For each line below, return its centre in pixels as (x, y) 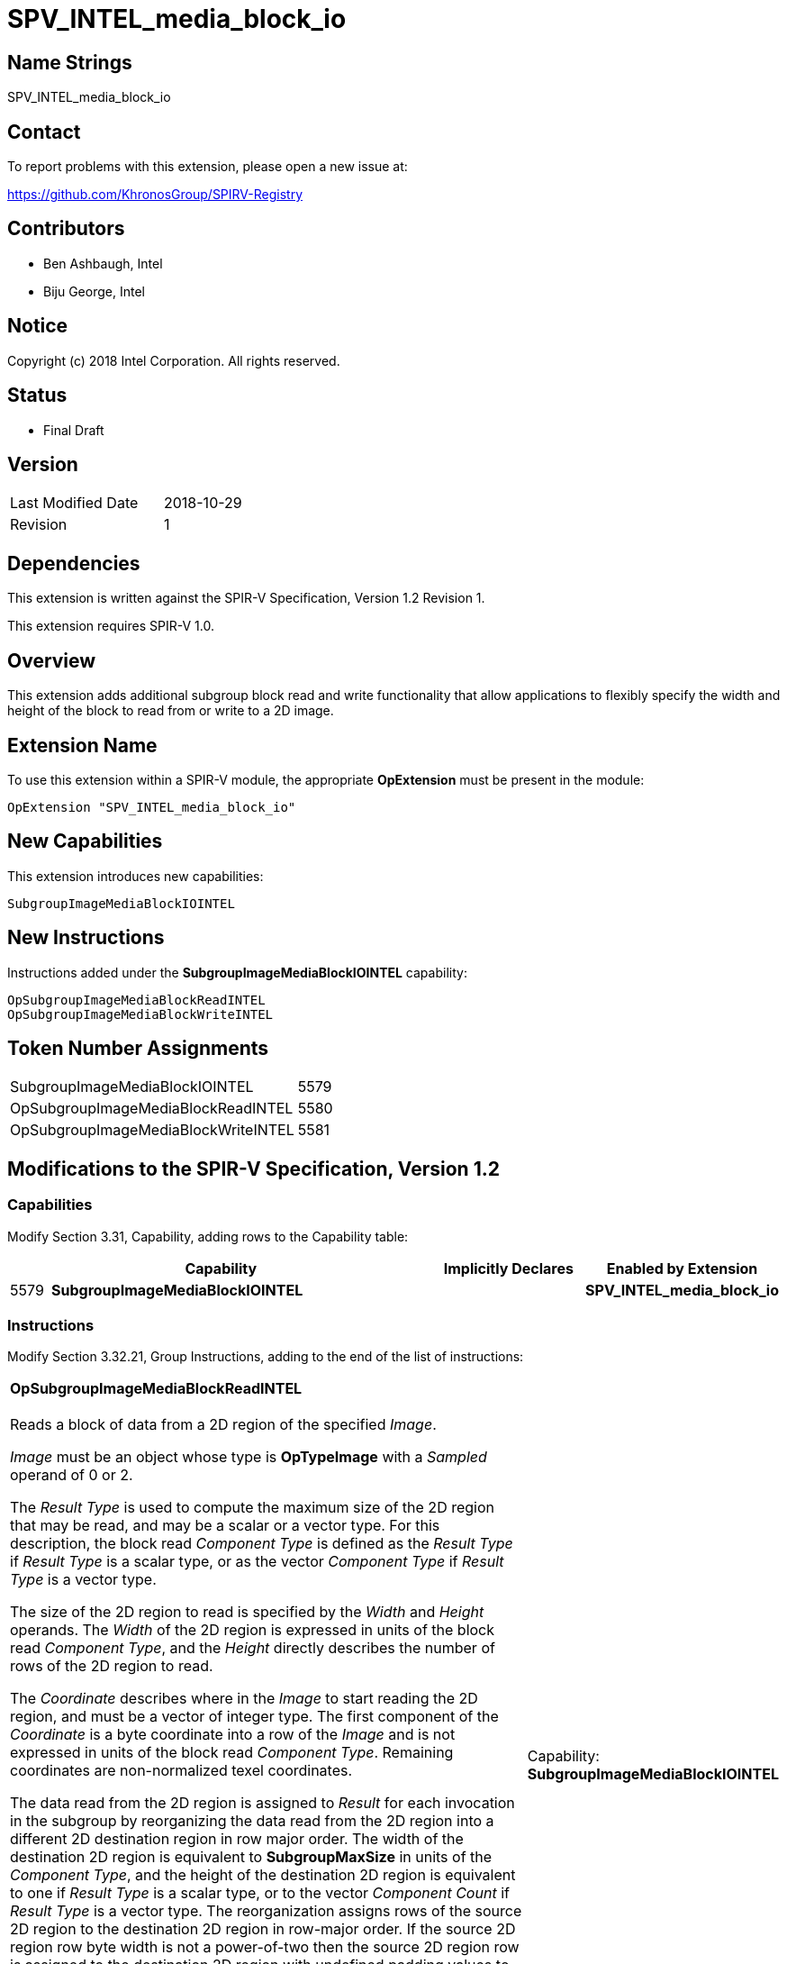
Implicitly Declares (508, 1268)
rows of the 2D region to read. (112, 1666)
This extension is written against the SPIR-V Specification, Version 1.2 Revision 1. (246, 598)
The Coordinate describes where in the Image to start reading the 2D (244, 1699)
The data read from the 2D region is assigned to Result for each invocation (262, 1803)
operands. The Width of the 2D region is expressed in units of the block (253, 1630)
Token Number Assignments (138, 1049)
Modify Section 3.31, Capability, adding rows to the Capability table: (208, 1236)
